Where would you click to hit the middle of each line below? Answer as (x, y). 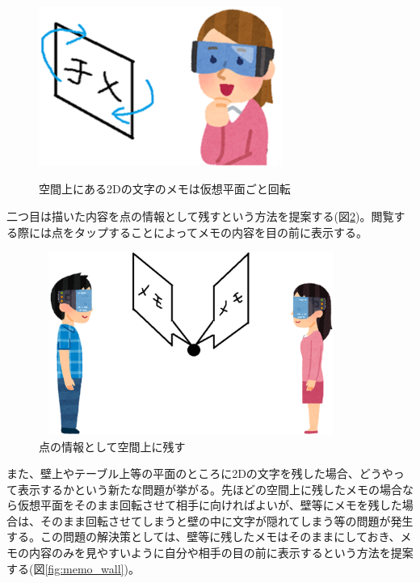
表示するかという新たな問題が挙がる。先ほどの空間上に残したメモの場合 (210, 489)
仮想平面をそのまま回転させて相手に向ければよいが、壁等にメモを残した (210, 505)
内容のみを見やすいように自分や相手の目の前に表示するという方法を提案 (221, 553)
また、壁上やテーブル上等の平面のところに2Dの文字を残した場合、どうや (200, 473)
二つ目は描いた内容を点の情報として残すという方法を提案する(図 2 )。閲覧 (200, 215)
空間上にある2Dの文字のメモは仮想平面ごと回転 (165, 189)
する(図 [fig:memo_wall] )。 (73, 568)
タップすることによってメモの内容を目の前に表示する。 (220, 232)
